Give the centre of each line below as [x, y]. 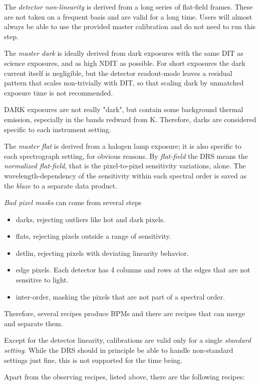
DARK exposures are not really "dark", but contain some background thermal [124, 109]
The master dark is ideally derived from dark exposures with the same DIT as [124, 53]
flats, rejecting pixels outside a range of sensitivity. [93, 236]
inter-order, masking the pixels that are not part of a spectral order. [120, 296]
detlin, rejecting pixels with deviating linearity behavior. [102, 253]
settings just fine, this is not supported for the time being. [93, 360]
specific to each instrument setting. [58, 129]
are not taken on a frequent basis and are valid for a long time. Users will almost [128, 16]
